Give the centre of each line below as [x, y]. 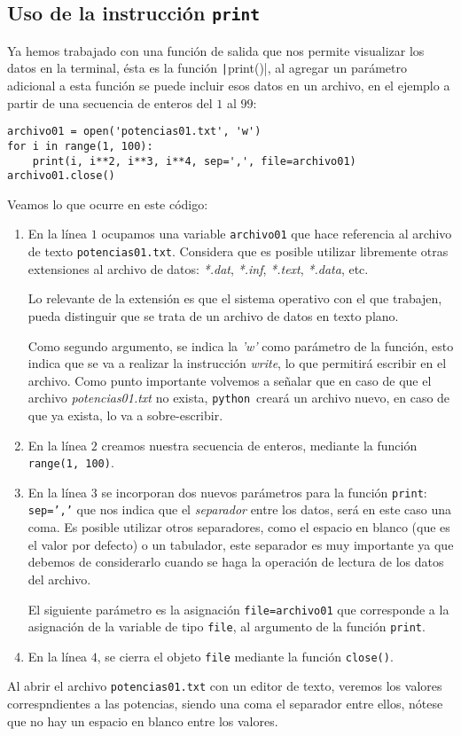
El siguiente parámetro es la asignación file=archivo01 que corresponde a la [238, 609]
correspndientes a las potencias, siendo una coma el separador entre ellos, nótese [225, 704]
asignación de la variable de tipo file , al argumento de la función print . [227, 626]
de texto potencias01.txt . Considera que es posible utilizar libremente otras [238, 251]
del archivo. [59, 579]
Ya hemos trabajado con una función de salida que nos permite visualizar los [216, 50]
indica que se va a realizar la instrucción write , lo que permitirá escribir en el [237, 363]
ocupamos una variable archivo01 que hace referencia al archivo [277, 234]
